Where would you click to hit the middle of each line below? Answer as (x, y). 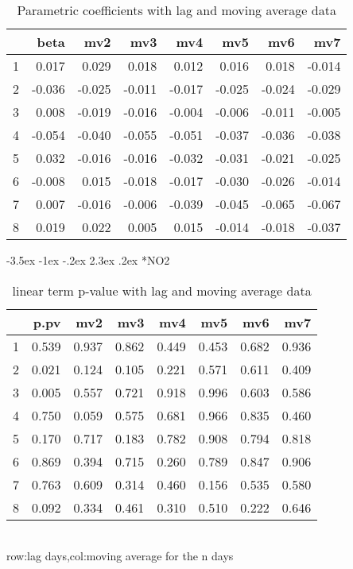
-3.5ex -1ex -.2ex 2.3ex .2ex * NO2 (88, 260)
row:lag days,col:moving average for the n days (120, 556)
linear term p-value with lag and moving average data (162, 290)
